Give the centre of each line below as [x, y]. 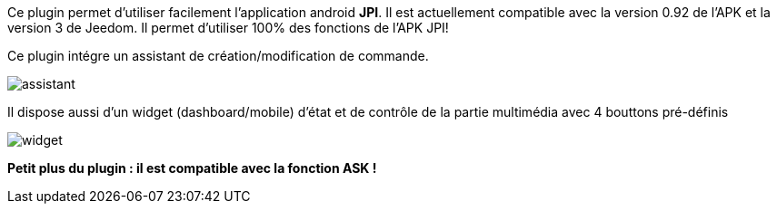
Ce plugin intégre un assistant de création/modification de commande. [218, 56]
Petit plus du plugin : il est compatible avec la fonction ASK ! [192, 168]
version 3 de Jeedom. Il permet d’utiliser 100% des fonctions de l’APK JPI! [228, 28]
